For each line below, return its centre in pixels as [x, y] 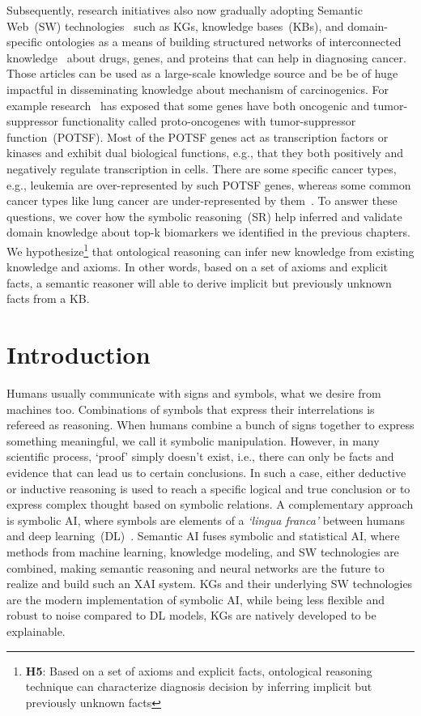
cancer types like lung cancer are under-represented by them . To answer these [202, 200]
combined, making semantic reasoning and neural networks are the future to [196, 567]
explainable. [36, 631]
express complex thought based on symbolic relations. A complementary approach [210, 504]
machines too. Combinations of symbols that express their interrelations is [191, 409]
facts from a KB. [48, 298]
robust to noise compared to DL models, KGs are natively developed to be [191, 615]
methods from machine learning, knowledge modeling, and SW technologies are [203, 552]
